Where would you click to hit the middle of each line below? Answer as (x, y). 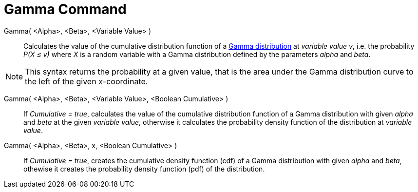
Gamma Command (65, 9)
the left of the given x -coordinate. (86, 81)
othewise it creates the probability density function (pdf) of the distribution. (144, 169)
